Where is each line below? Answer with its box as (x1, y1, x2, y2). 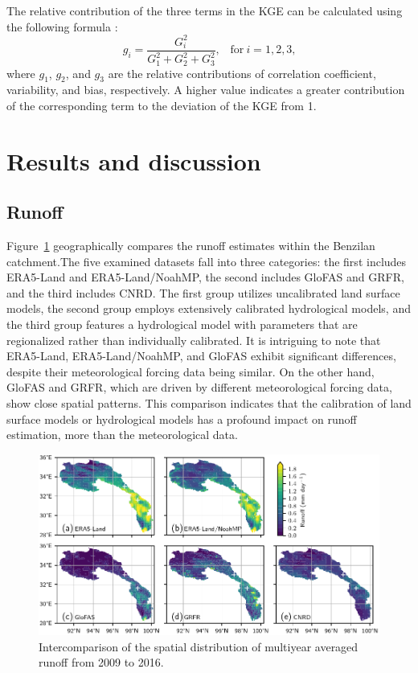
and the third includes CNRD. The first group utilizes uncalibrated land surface (6, 284, 400, 301)
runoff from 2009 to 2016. (39, 654, 164, 671)
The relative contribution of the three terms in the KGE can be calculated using (6, 2, 403, 18)
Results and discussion (6, 144, 261, 177)
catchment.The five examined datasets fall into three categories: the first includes (6, 252, 407, 269)
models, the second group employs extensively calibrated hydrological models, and (6, 300, 411, 317)
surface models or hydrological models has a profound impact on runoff (6, 410, 357, 427)
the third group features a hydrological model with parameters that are (6, 316, 358, 333)
